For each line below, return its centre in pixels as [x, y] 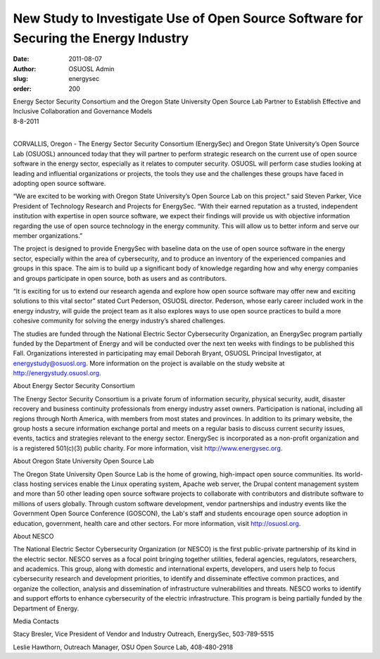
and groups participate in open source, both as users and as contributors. [120, 278]
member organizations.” [48, 235]
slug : [20, 79]
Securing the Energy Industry [101, 38]
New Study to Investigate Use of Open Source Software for [188, 18]
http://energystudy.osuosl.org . [57, 373]
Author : [25, 69]
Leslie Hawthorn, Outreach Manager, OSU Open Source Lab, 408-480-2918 [123, 647]
